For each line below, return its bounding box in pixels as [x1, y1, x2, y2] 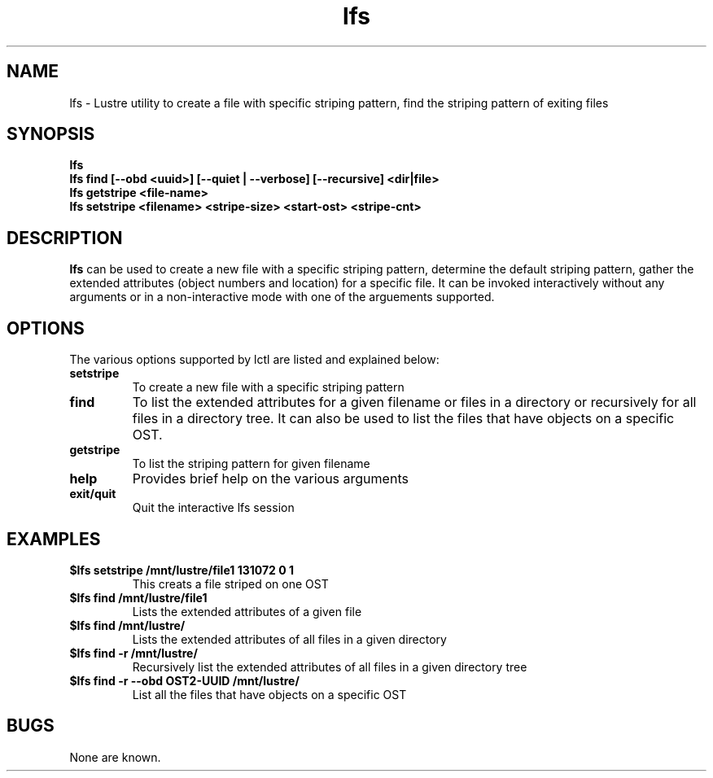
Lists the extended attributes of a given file [132, 604, 362, 618]
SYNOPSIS [7, 124, 95, 145]
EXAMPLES [7, 528, 101, 549]
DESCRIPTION [7, 227, 123, 248]
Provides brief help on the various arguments [132, 470, 409, 487]
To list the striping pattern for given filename [132, 457, 370, 471]
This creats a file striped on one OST [132, 576, 329, 591]
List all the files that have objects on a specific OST [132, 687, 407, 702]
